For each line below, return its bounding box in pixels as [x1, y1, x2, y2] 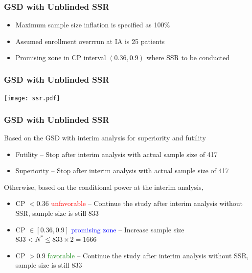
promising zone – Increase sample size [71, 224, 184, 234]
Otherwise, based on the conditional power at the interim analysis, [4, 182, 204, 192]
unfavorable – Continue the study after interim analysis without [51, 198, 243, 208]
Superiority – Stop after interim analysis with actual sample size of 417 [15, 165, 229, 176]
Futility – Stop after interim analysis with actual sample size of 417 [15, 149, 218, 159]
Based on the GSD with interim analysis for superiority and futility [4, 133, 206, 143]
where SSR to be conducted [146, 52, 229, 63]
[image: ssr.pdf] [4, 95, 60, 102]
